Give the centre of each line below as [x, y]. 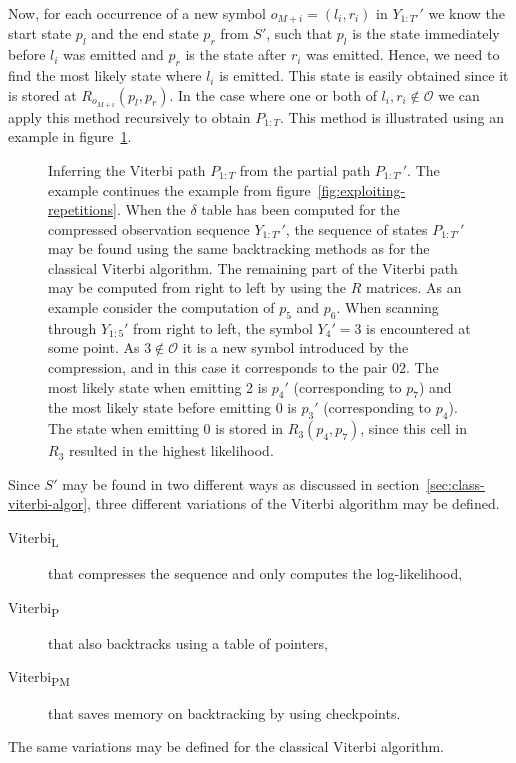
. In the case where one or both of [273, 94]
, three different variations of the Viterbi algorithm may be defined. [293, 503]
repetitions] [82, 209]
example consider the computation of [161, 307]
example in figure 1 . [70, 136]
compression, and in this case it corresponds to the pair [218, 367]
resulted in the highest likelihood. [171, 450]
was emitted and [113, 54]
